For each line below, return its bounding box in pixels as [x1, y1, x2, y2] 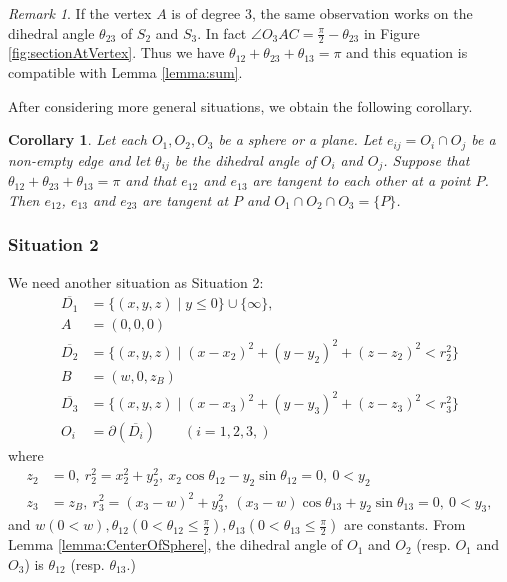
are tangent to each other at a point [252, 170, 471, 191]
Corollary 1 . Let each [8, 129, 147, 150]
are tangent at [142, 189, 229, 210]
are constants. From [343, 514, 466, 535]
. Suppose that [383, 149, 470, 170]
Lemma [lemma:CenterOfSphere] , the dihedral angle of [8, 534, 343, 555]
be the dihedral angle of [174, 149, 316, 170]
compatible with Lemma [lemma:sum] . [8, 62, 243, 83]
